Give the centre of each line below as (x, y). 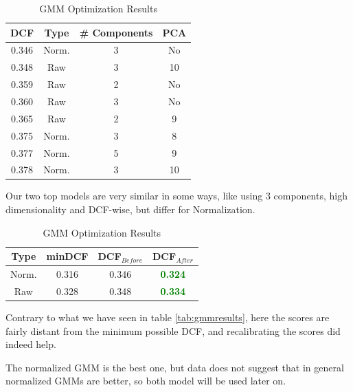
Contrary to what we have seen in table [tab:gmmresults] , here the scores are (168, 317)
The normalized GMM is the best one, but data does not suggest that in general (175, 367)
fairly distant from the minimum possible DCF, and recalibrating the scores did (173, 330)
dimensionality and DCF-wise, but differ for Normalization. (130, 209)
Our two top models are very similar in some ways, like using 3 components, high (176, 196)
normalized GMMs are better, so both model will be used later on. (146, 381)
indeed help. (31, 344)
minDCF (67, 256)
